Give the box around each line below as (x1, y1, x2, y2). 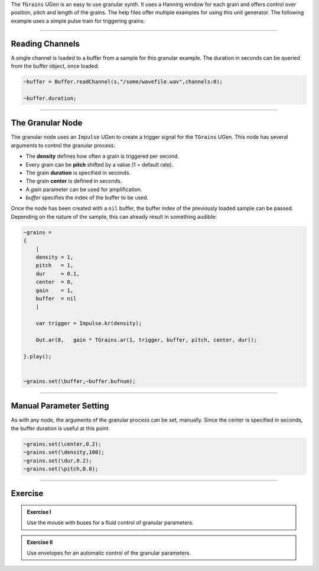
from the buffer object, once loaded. (11, 63, 100, 70)
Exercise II (27, 538, 53, 546)
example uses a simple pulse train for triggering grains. (11, 17, 145, 24)
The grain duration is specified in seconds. (25, 169, 131, 176)
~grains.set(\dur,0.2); (23, 457, 93, 464)
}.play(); (23, 353, 52, 360)
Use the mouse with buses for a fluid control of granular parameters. (27, 519, 194, 526)
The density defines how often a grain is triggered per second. (25, 153, 180, 160)
